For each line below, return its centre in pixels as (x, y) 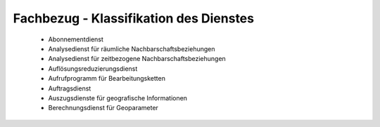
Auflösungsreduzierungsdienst (93, 68)
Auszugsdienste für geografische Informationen (118, 98)
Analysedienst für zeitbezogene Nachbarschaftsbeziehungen (137, 59)
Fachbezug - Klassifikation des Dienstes (134, 18)
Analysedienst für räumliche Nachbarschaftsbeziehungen (132, 48)
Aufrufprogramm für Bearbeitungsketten (107, 79)
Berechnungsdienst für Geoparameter (103, 108)
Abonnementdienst (76, 39)
